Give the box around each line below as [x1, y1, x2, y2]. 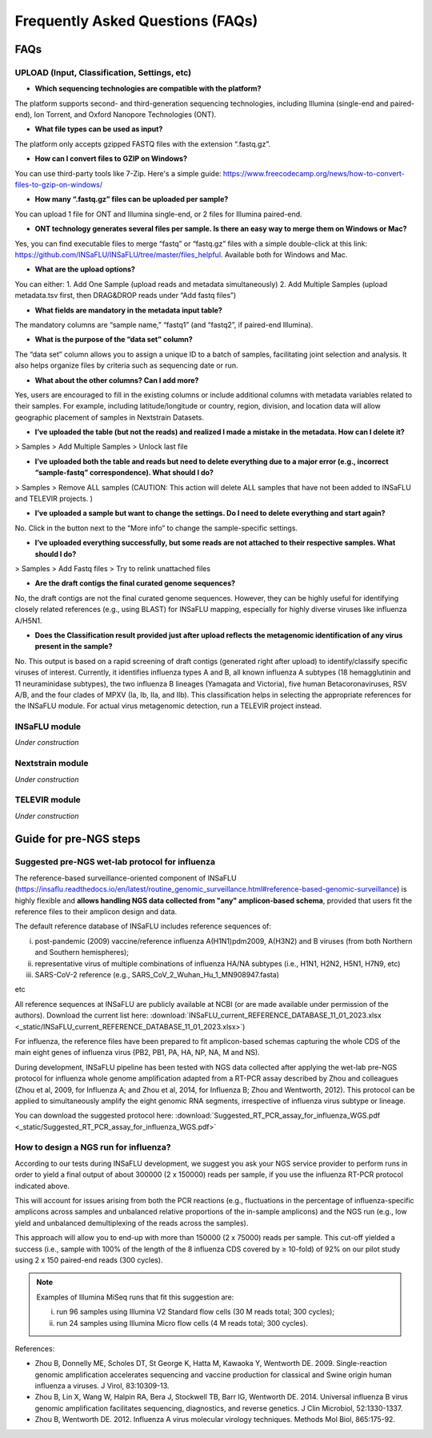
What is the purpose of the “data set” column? [34, 335, 194, 344]
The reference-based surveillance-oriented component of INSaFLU [14, 873, 237, 883]
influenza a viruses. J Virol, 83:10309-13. [34, 1381, 170, 1391]
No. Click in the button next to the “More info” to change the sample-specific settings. [14, 523, 298, 533]
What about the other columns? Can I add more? [34, 375, 199, 385]
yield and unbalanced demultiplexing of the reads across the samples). [14, 1218, 249, 1227]
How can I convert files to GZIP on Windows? [34, 154, 188, 163]
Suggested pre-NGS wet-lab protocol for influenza [14, 856, 216, 868]
